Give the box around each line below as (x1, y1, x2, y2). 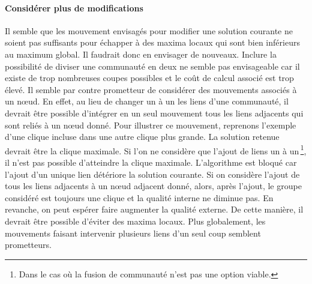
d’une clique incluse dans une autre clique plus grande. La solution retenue (5, 130, 280, 143)
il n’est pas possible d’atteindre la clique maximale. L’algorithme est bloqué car (5, 156, 297, 168)
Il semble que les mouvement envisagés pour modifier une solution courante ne (5, 24, 293, 37)
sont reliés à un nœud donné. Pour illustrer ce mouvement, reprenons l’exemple (5, 118, 296, 131)
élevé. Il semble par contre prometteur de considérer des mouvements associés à (5, 83, 297, 95)
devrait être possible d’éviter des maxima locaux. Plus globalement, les (5, 214, 266, 227)
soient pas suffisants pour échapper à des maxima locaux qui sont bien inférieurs (5, 36, 300, 49)
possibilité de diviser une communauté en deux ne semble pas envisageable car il (5, 59, 300, 72)
